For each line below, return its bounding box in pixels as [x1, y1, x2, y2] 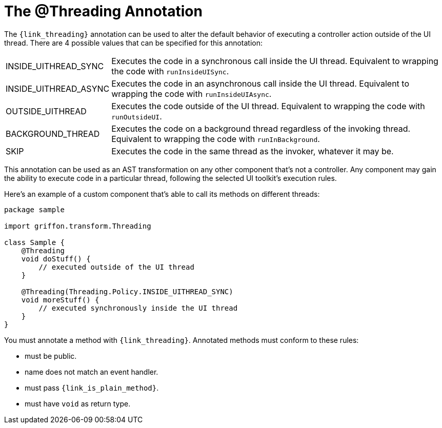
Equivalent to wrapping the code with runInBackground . [111, 133, 320, 144]
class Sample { [4, 238, 65, 247]
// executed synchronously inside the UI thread [38, 303, 238, 312]
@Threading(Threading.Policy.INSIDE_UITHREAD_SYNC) [21, 287, 233, 296]
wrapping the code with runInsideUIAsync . [111, 88, 272, 99]
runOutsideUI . [111, 111, 162, 121]
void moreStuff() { [21, 295, 99, 304]
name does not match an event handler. [25, 367, 158, 376]
